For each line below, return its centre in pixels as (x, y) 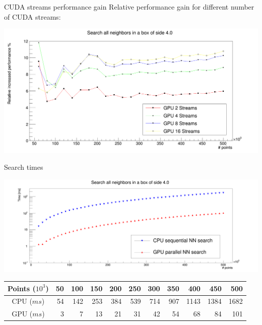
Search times (24, 167)
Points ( (22, 288)
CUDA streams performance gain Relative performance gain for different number (129, 7)
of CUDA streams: (32, 16)
